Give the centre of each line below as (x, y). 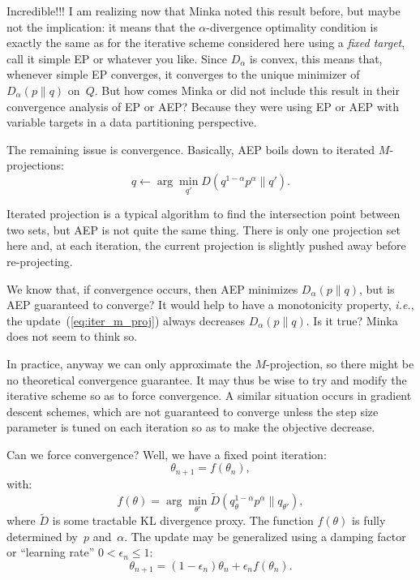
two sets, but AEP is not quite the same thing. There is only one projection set (204, 229)
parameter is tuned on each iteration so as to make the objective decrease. (191, 427)
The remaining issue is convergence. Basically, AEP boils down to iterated (191, 149)
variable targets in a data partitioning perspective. (132, 122)
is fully (369, 520)
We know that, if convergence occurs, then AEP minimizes (152, 288)
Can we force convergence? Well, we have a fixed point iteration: (167, 454)
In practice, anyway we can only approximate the (129, 363)
